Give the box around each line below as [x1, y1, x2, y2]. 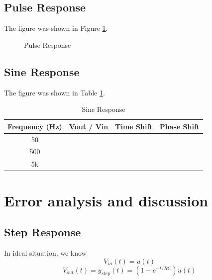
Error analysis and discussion [4, 190, 209, 210]
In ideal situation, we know [4, 247, 87, 258]
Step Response [4, 224, 81, 240]
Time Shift [115, 121, 153, 131]
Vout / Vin [69, 121, 108, 131]
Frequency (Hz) [7, 121, 62, 131]
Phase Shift [159, 121, 200, 131]
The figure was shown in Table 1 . [4, 87, 105, 97]
